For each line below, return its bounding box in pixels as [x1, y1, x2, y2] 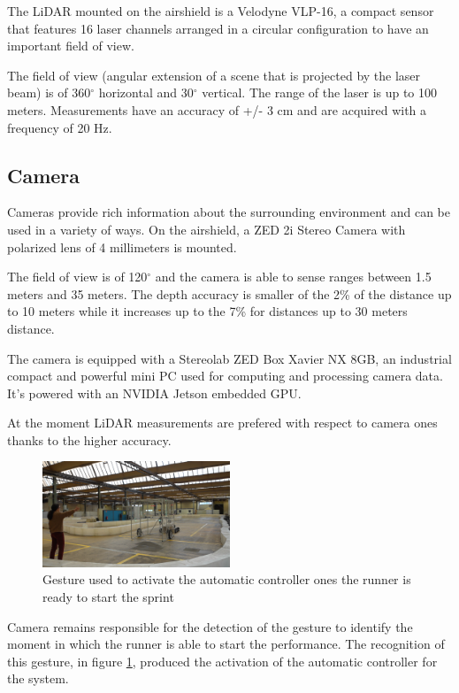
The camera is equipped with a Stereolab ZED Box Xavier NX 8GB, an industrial [7, 349, 452, 367]
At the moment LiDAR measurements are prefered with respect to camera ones [7, 413, 438, 432]
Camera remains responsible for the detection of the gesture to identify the [7, 617, 413, 635]
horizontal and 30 [98, 83, 194, 102]
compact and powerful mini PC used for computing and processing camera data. [7, 366, 443, 385]
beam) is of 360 [7, 83, 91, 102]
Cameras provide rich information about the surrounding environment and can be [7, 203, 450, 221]
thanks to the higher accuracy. [7, 430, 172, 449]
